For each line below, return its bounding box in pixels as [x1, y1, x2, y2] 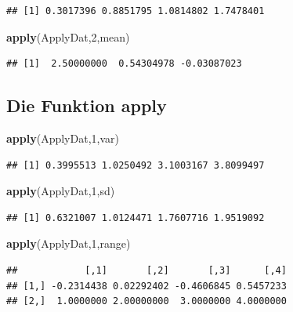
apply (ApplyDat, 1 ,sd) [6, 183, 115, 199]
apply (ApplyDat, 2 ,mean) [6, 28, 130, 45]
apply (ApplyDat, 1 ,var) [6, 129, 119, 146]
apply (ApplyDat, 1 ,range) [6, 235, 131, 252]
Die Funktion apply [6, 93, 167, 118]
